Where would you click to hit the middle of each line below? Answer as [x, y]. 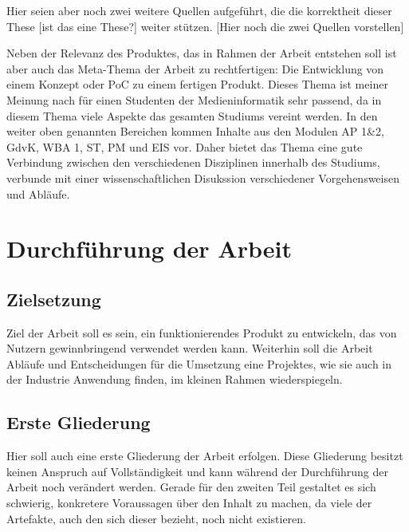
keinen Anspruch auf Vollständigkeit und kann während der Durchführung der [198, 471]
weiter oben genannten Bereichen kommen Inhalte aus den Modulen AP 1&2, [195, 131]
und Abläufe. [38, 193]
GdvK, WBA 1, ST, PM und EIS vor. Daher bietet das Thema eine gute [185, 146]
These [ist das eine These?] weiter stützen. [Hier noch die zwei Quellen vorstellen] [205, 26]
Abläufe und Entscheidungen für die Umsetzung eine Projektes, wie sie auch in [199, 363]
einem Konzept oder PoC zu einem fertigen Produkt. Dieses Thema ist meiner [197, 84]
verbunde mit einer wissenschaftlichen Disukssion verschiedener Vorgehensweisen [203, 177]
